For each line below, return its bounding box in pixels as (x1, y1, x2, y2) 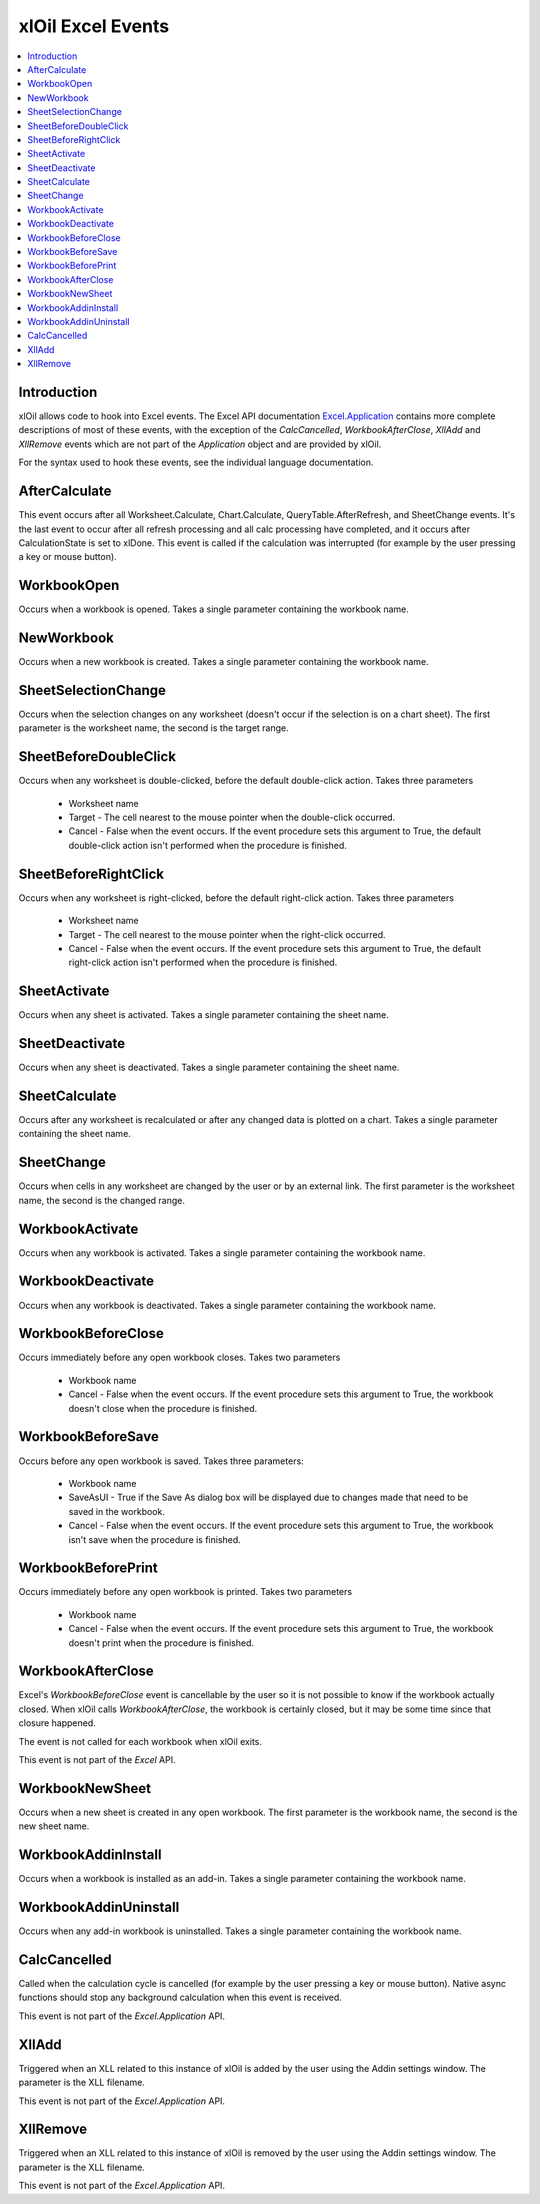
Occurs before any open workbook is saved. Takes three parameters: (18, 1455, 304, 1467)
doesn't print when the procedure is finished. (68, 1636, 255, 1649)
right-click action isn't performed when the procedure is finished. (68, 956, 338, 969)
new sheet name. (18, 1820, 90, 1832)
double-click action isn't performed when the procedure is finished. (68, 839, 347, 851)
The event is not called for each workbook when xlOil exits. (18, 1735, 263, 1747)
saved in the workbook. (68, 1505, 165, 1517)
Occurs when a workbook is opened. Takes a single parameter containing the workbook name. (18, 603, 409, 615)
